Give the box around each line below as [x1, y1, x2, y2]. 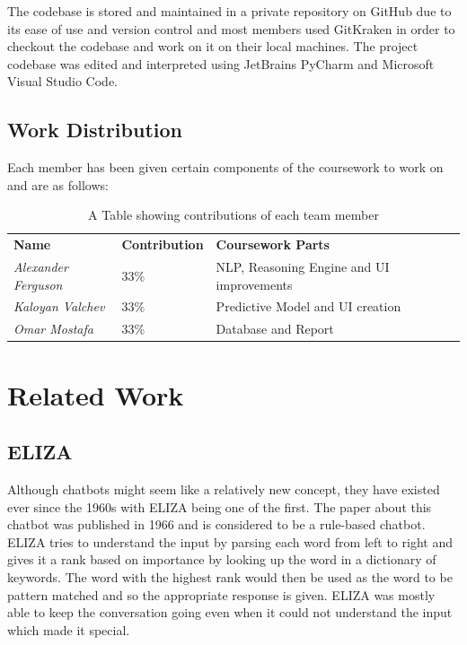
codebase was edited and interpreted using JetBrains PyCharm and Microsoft [7, 54, 435, 73]
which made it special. [7, 620, 130, 639]
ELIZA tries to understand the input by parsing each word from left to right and [7, 532, 453, 551]
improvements [216, 275, 293, 293]
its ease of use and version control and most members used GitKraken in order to [7, 19, 455, 38]
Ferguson [13, 275, 63, 293]
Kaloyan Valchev [13, 297, 105, 316]
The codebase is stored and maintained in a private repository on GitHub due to [7, 2, 452, 20]
